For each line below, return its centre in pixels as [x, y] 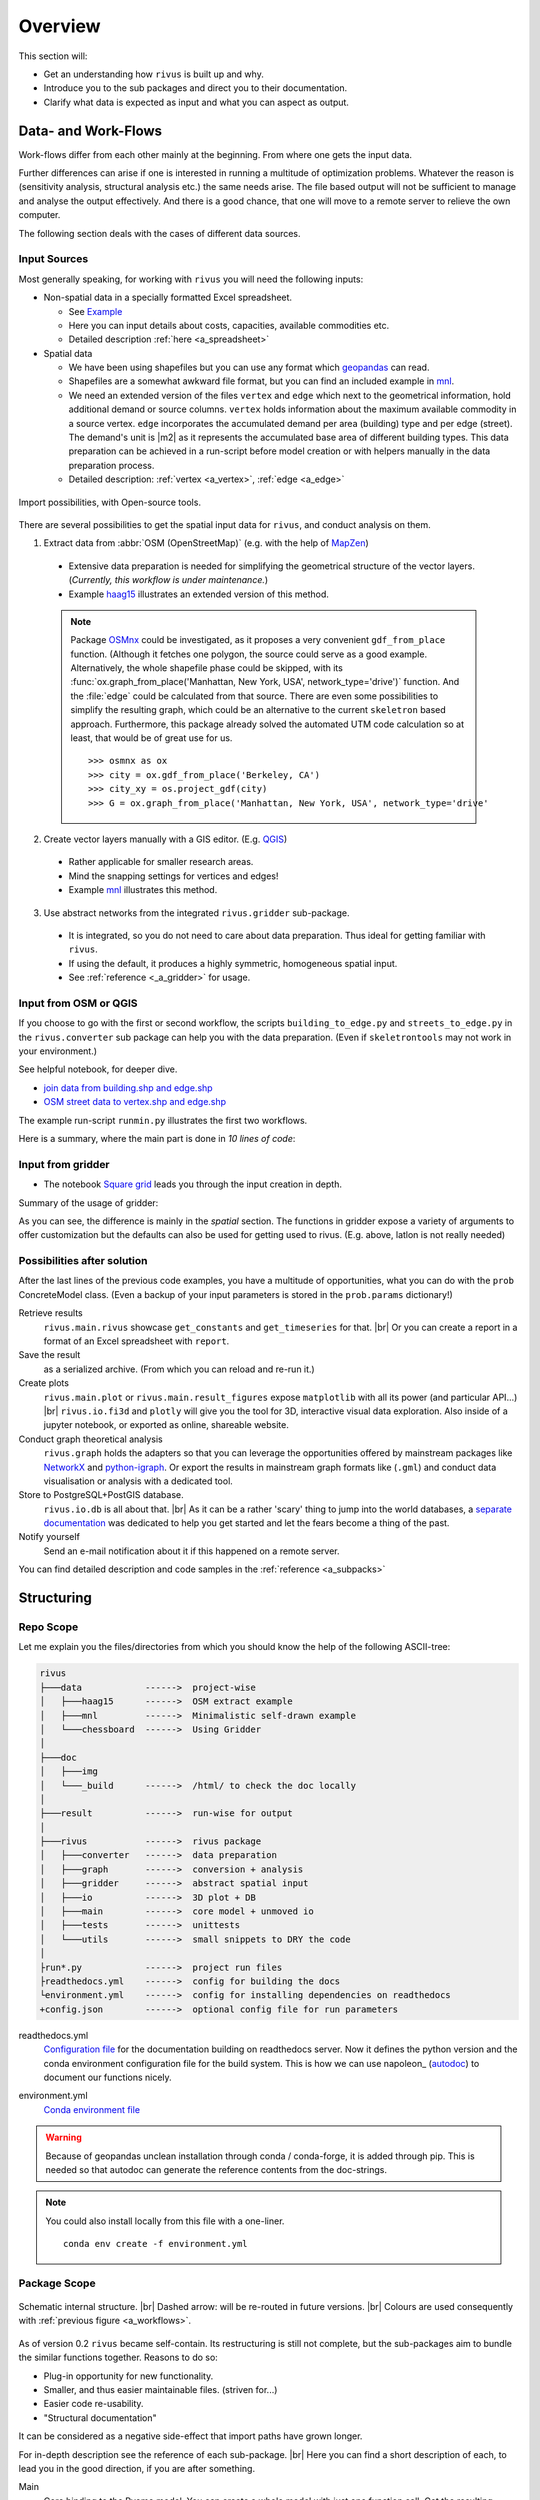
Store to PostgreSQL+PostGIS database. [101, 1495]
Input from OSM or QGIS [78, 1003]
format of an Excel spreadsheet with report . [136, 1341]
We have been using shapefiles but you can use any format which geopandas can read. [249, 367]
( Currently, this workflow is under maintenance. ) [168, 580]
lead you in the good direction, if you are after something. [136, 2468]
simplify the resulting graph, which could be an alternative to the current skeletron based [258, 710]
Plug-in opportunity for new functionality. [128, 2376]
